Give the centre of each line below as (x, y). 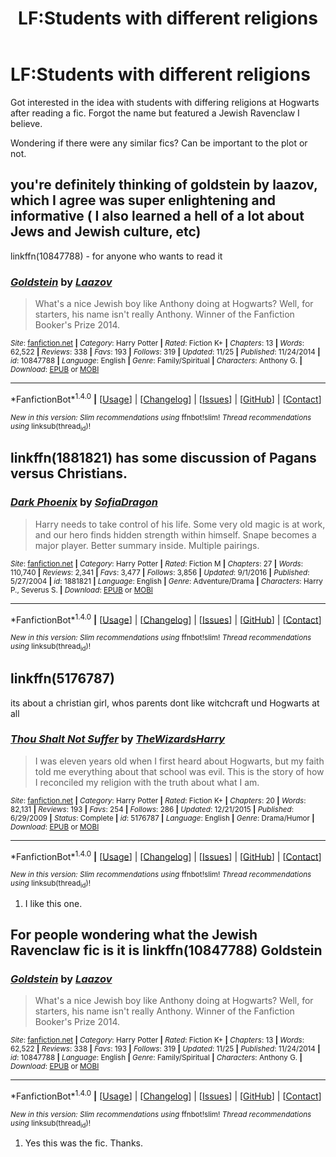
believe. (26, 123)
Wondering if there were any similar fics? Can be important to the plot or (159, 143)
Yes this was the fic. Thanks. (83, 1143)
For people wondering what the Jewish (134, 935)
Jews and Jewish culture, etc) (106, 232)
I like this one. (53, 903)
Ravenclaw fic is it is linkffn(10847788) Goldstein (166, 950)
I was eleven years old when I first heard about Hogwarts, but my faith (179, 761)
